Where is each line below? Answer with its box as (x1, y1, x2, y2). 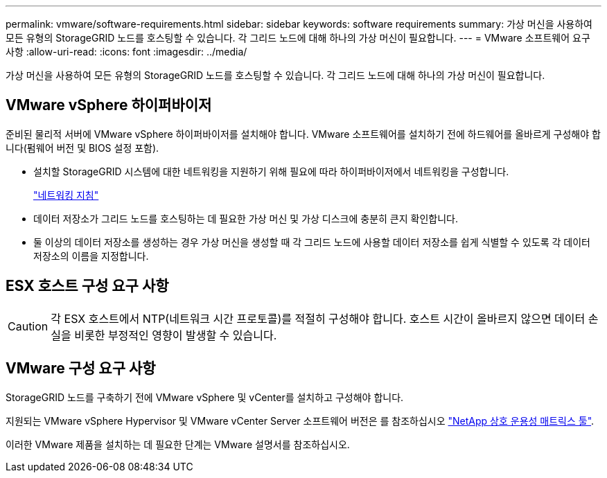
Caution (8, 319, 49, 333)
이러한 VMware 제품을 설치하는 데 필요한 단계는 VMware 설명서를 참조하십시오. (6, 438, 350, 450)
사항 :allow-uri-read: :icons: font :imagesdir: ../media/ (6, 46, 247, 57)
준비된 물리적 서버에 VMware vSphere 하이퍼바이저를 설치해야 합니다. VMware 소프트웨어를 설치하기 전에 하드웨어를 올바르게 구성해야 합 (6, 127, 601, 140)
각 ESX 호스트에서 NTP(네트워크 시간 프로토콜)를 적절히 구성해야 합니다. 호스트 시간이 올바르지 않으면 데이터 (51, 311, 586, 326)
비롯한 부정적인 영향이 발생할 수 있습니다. (74, 328, 277, 342)
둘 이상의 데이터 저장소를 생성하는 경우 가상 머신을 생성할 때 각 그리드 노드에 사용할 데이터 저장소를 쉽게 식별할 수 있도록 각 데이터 (33, 236, 590, 248)
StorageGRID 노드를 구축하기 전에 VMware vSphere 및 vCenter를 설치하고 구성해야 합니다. (6, 391, 404, 403)
